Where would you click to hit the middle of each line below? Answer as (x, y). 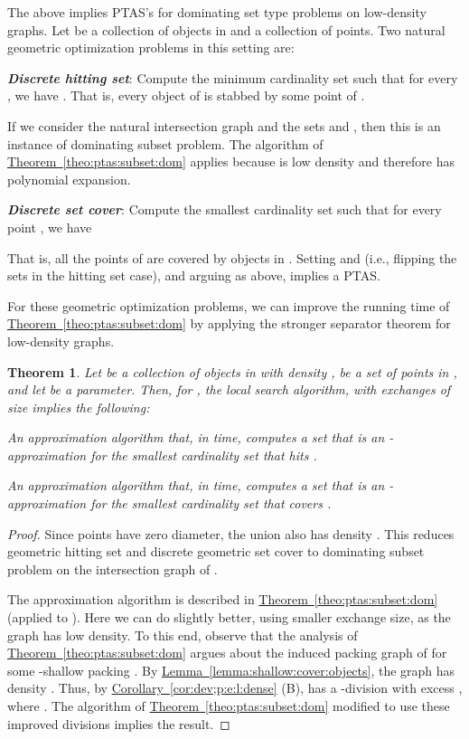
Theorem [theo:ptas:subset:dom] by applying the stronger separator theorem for (229, 323)
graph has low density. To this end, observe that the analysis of (183, 635)
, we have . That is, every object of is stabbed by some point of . (186, 95)
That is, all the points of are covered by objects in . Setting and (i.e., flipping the (232, 257)
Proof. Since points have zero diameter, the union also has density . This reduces (231, 533)
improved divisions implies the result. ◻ (119, 723)
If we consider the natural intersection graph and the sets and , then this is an (224, 125)
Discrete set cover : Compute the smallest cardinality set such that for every (225, 209)
